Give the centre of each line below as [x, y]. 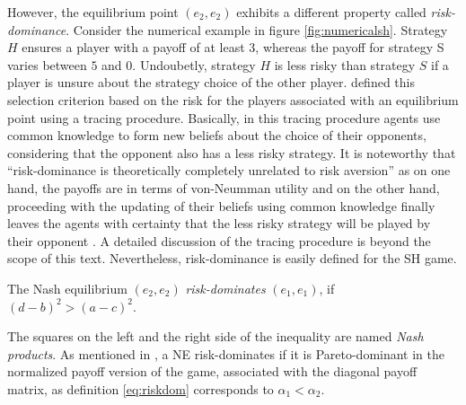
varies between [47, 64]
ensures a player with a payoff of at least [133, 47]
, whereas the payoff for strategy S [350, 47]
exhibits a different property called [331, 12]
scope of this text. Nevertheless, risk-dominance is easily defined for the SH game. [232, 258]
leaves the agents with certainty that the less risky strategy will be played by [219, 223]
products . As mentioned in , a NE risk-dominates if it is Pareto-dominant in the [226, 353]
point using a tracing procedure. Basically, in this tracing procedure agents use [224, 117]
